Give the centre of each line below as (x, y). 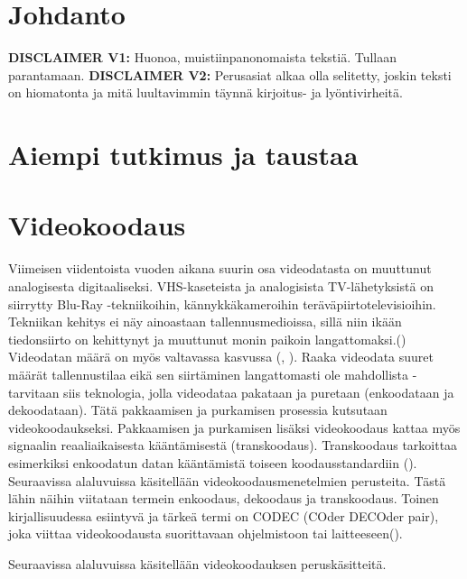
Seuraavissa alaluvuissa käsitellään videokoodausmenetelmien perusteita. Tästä (227, 480)
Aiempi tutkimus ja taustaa (183, 155)
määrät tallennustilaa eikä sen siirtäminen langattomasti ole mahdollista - (213, 374)
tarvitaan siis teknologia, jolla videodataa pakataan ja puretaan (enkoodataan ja (231, 392)
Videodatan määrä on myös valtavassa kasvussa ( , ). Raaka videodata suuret (221, 357)
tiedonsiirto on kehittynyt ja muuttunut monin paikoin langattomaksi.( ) (207, 339)
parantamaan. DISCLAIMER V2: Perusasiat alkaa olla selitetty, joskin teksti (230, 74)
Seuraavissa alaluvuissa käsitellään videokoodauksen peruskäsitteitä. (197, 563)
